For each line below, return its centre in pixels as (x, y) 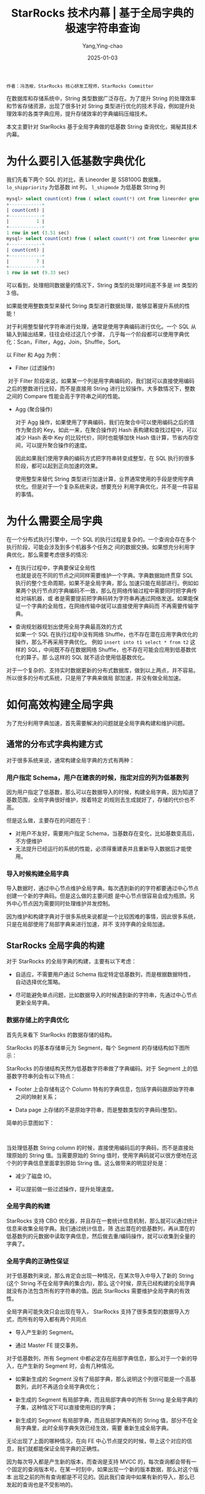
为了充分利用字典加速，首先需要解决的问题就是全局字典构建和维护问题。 (97, 723)
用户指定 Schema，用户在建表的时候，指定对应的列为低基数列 (98, 777)
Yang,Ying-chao (103, 46)
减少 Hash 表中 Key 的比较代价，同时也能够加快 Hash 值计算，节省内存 (104, 438)
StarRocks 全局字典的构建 (56, 945)
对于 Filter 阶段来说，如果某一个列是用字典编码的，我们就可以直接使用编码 (101, 381)
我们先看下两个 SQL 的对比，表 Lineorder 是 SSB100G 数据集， (85, 179)
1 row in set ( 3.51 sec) (38, 233)
